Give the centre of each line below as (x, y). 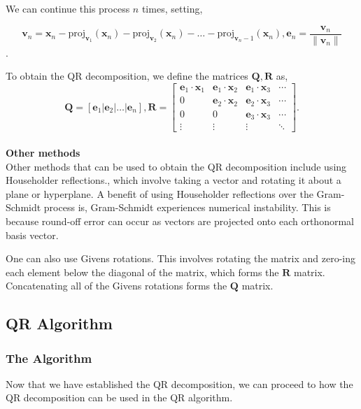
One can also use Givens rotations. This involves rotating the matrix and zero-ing (181, 258)
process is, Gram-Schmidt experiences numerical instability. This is (187, 207)
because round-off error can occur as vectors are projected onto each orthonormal (180, 221)
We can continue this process (68, 8)
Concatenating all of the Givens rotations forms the (116, 286)
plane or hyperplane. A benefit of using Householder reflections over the (160, 193)
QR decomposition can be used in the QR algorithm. (119, 397)
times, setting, (172, 8)
